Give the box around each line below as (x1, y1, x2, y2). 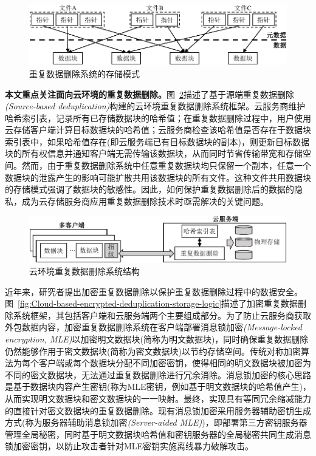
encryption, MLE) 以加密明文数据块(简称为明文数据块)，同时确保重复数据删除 (5, 333, 309, 345)
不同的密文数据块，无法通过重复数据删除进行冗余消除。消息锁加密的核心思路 (5, 368, 311, 381)
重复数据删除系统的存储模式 (29, 67, 140, 80)
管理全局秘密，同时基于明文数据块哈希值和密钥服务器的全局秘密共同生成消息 (5, 427, 311, 440)
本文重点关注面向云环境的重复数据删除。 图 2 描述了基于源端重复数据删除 (5, 87, 294, 100)
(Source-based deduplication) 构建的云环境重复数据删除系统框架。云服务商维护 (5, 100, 306, 112)
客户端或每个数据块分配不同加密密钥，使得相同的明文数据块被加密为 (38, 356, 311, 369)
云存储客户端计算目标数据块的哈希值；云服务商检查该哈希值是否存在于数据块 (5, 123, 311, 136)
